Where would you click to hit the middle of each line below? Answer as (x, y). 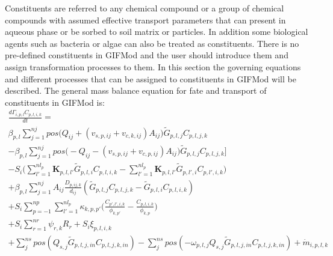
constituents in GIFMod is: (55, 102)
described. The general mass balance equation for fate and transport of (136, 90)
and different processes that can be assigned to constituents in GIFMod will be (151, 78)
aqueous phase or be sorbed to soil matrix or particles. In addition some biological (157, 32)
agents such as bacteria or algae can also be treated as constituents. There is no (152, 43)
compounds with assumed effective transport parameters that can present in (145, 20)
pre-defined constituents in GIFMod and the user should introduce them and (147, 55)
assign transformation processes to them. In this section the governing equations (153, 66)
